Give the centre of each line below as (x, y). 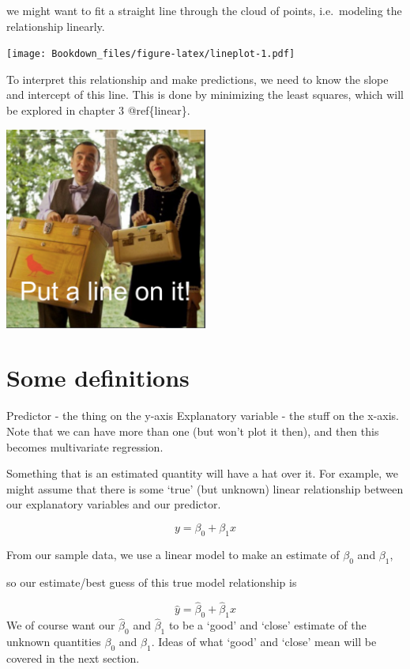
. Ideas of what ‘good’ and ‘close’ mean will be (264, 642)
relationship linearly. (56, 26)
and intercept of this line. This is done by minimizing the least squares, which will (205, 94)
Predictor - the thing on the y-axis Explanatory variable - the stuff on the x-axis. (203, 416)
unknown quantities (54, 642)
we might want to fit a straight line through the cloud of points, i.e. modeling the (204, 10)
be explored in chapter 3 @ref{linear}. (98, 110)
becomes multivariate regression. (85, 446)
